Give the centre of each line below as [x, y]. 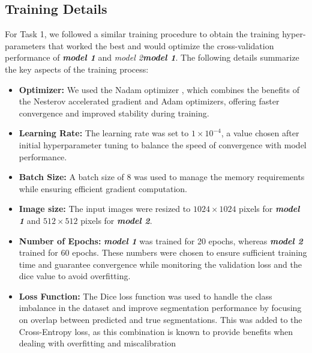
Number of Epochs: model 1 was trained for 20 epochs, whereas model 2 [161, 240]
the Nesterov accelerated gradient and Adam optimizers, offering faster [149, 101]
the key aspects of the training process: [77, 69]
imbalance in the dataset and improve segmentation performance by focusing [160, 308]
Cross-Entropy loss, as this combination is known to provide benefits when [156, 331]
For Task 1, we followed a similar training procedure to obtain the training [142, 34]
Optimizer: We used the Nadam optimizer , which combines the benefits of [159, 89]
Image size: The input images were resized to [105, 209]
